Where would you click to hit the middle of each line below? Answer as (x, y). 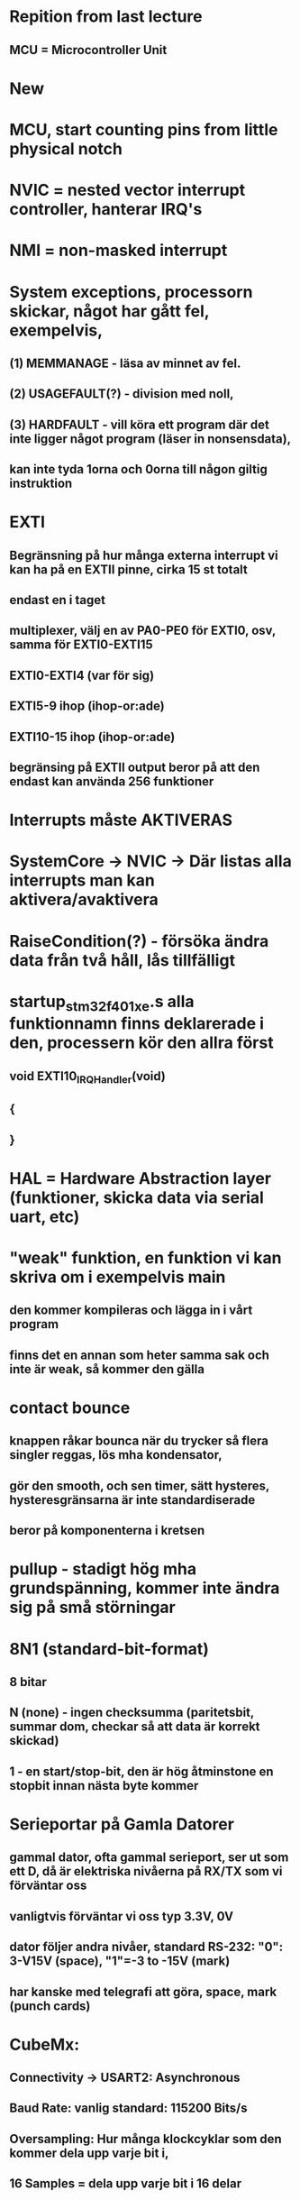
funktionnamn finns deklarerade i (136, 1024)
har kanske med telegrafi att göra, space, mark (143, 1991)
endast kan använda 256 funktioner (112, 781)
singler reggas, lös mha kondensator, (116, 1455)
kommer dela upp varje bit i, (89, 2153)
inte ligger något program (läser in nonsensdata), (150, 439)
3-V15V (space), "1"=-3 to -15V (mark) (120, 1962)
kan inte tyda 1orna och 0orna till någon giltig (138, 469)
